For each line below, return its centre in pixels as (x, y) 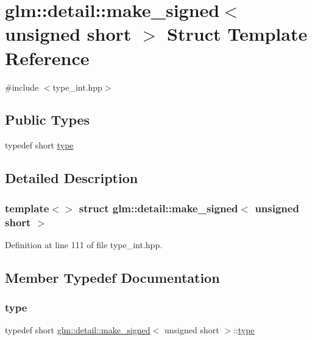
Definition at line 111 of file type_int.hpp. (84, 244)
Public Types (48, 120)
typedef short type (39, 145)
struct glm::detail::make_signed (158, 208)
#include (22, 87)
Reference (47, 57)
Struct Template (237, 34)
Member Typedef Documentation (112, 277)
